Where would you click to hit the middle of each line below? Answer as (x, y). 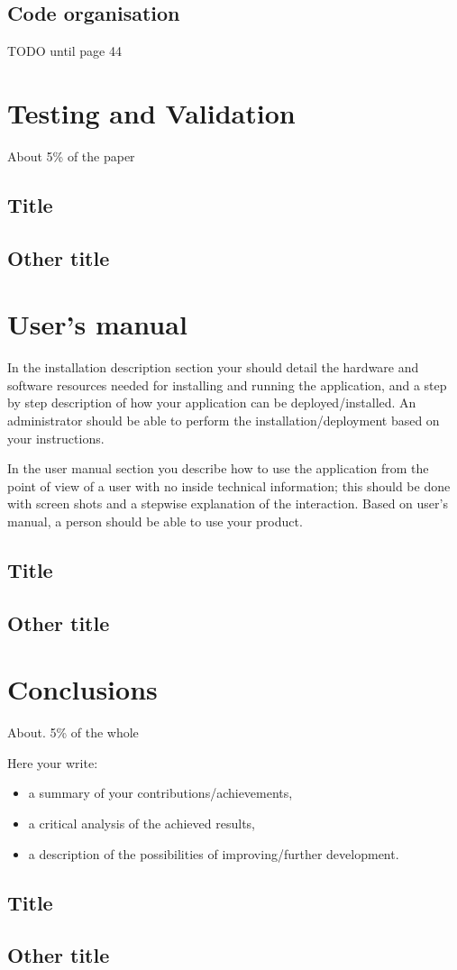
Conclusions (82, 689)
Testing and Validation (151, 112)
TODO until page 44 (64, 51)
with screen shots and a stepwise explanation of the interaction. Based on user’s (228, 503)
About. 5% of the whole (73, 732)
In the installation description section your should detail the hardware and (213, 367)
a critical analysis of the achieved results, (142, 824)
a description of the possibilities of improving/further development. (214, 853)
